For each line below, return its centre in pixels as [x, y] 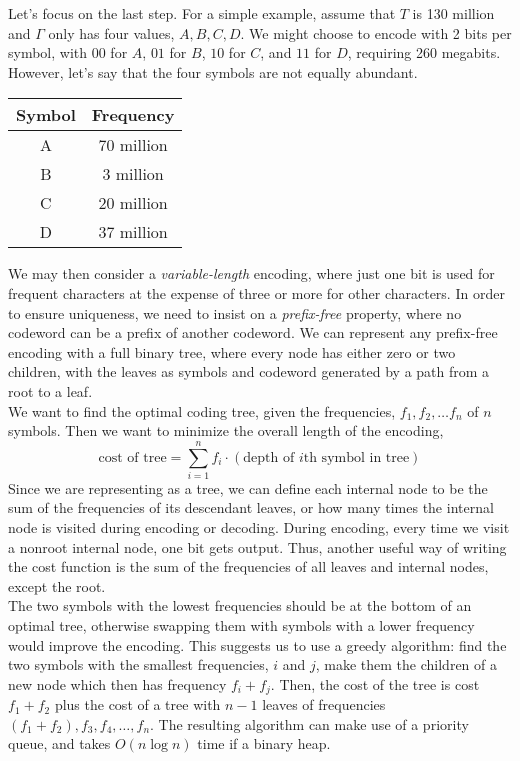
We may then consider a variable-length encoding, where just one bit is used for [251, 273]
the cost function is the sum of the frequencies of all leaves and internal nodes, [248, 566]
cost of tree [132, 457]
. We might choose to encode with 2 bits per [376, 32]
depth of [269, 457]
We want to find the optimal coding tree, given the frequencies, [202, 410]
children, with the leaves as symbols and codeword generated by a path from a [249, 371]
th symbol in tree [356, 457]
